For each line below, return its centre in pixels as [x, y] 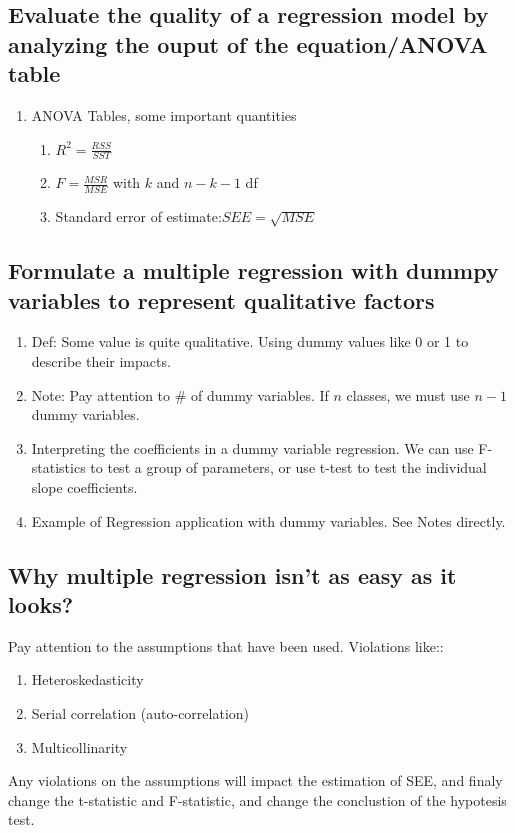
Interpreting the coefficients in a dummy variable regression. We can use [252, 447]
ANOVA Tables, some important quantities [164, 114]
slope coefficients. [84, 486]
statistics [58, 467]
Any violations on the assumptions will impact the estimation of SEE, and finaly [255, 780]
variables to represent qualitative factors [221, 299]
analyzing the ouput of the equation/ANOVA [248, 43]
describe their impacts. [101, 361]
